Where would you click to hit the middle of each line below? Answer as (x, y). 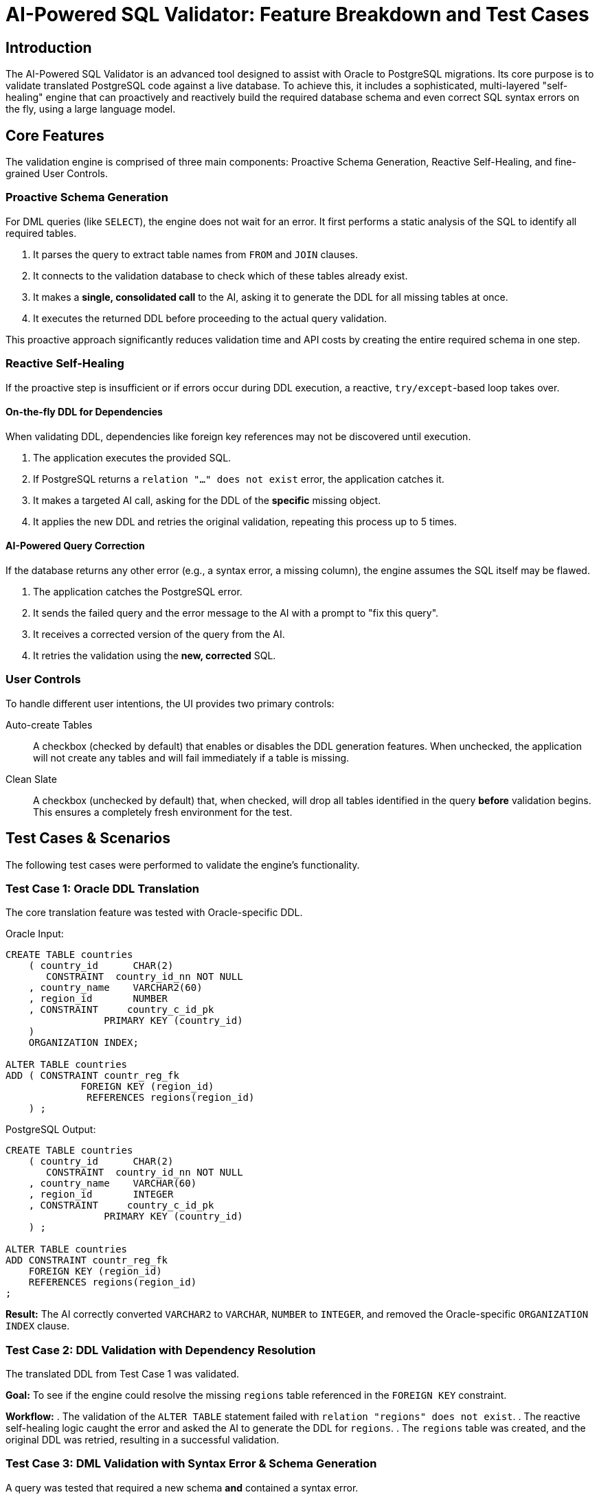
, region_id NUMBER (98, 999)
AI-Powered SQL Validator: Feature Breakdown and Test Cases (297, 14)
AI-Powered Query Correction (75, 546)
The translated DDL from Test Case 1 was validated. (122, 1374)
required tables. (41, 233)
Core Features (55, 135)
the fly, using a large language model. (91, 109)
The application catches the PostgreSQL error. (138, 591)
